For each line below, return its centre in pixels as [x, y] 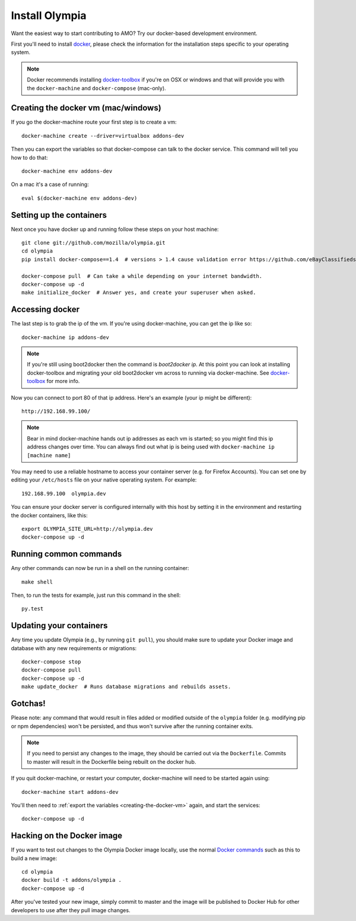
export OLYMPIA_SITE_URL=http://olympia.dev [88, 529]
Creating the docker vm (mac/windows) [86, 108]
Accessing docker [45, 310]
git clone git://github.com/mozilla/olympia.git [93, 243]
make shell [37, 582]
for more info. [63, 381]
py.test [33, 609]
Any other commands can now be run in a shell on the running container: [100, 568]
